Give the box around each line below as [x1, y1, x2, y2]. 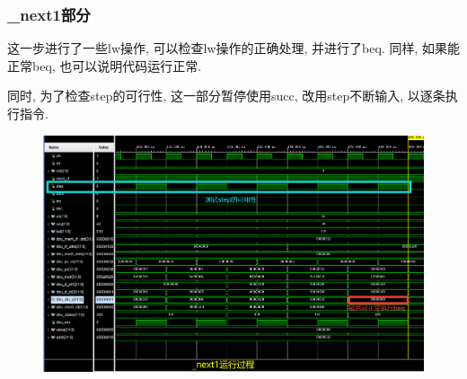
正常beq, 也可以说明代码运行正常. [7, 56, 202, 75]
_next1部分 [7, 3, 91, 25]
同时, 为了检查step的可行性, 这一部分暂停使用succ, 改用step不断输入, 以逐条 [7, 86, 445, 105]
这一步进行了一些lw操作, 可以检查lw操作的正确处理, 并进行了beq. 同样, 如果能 [7, 39, 460, 57]
